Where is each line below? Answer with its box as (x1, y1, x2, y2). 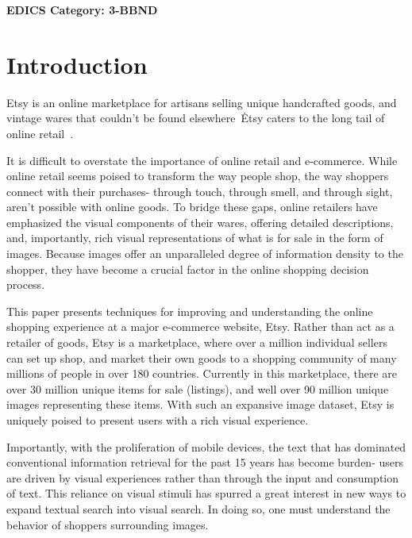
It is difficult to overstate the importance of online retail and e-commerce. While (6, 152, 398, 168)
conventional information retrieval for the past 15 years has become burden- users (6, 454, 403, 471)
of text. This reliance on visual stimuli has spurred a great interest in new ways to (6, 485, 406, 501)
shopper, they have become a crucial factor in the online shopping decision (6, 260, 369, 277)
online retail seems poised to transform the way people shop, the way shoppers (6, 167, 389, 184)
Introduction (6, 48, 148, 80)
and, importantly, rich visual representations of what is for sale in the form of (6, 229, 383, 246)
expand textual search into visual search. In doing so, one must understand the (6, 500, 391, 517)
